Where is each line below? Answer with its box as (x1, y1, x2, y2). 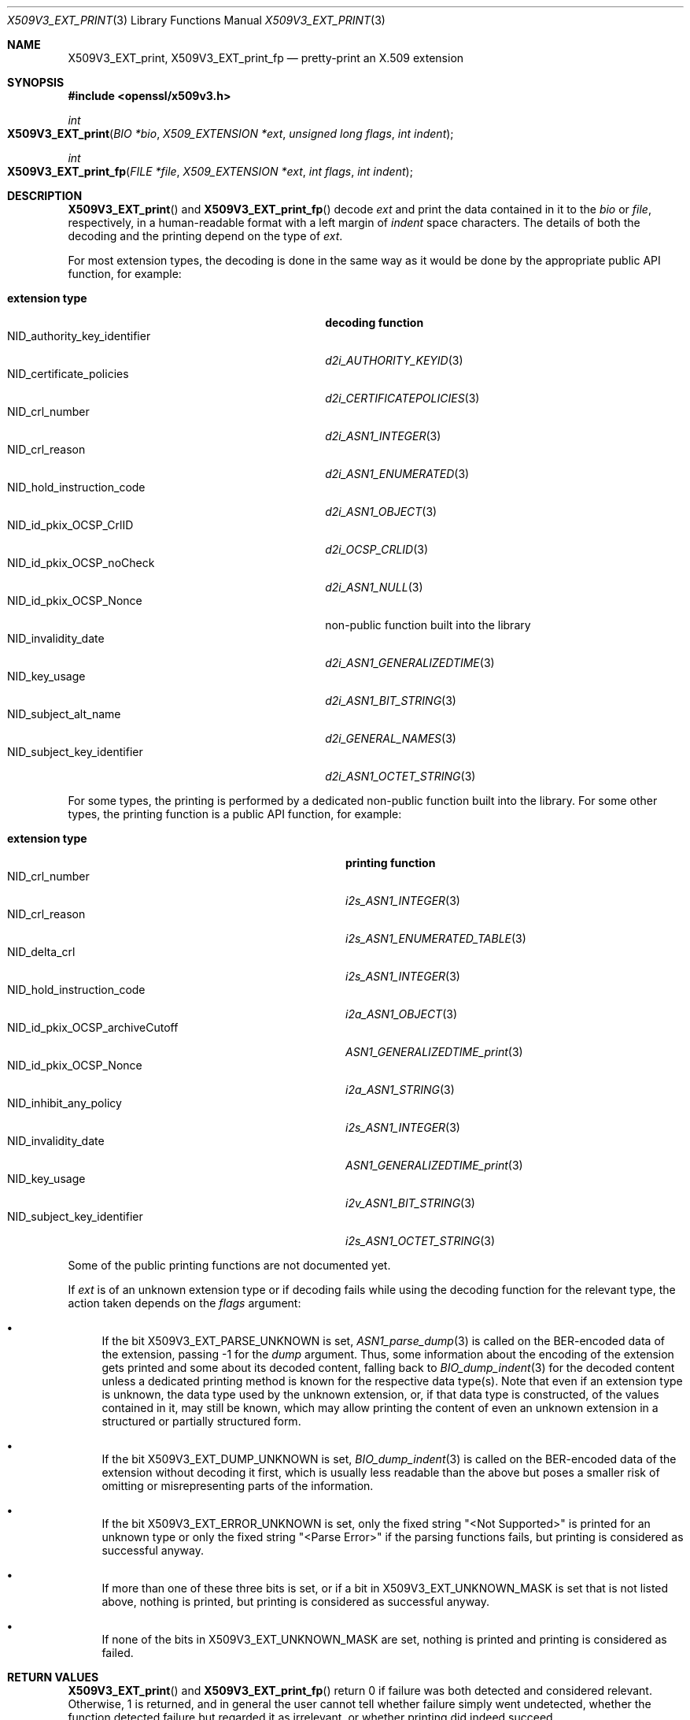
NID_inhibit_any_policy (7, 1096, 122, 1110)
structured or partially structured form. (101, 1414, 301, 1428)
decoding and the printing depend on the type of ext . (68, 229, 343, 243)
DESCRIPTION (7, 189, 83, 202)
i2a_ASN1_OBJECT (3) (345, 1007, 458, 1021)
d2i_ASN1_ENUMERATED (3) (325, 467, 470, 480)
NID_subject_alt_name (7, 707, 121, 721)
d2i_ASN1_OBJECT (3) (325, 505, 437, 518)
